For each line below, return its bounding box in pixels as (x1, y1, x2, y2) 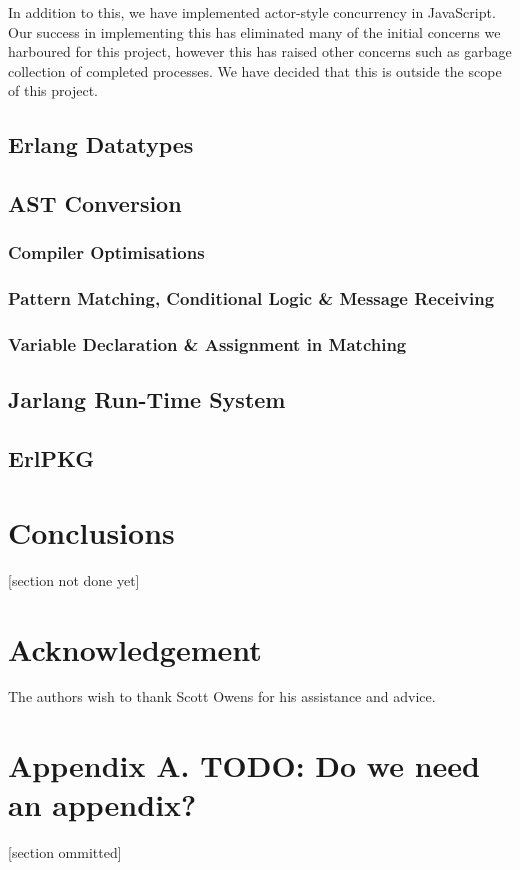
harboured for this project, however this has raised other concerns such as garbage (8, 41, 512, 62)
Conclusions (8, 511, 175, 552)
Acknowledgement (8, 628, 262, 669)
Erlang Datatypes (8, 129, 194, 160)
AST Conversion (8, 188, 182, 219)
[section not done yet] (8, 569, 140, 590)
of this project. (8, 80, 98, 101)
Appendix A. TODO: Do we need (8, 745, 480, 786)
